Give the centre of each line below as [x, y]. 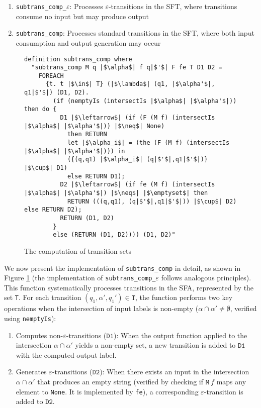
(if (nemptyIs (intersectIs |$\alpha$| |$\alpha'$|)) [145, 101]
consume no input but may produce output [82, 16]
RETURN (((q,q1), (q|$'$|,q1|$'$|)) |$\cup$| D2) [152, 201]
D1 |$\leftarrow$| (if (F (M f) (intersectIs [138, 118]
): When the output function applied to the [181, 335]
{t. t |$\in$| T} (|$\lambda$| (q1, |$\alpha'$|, [130, 84]
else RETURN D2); [53, 210]
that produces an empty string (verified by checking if [120, 382]
